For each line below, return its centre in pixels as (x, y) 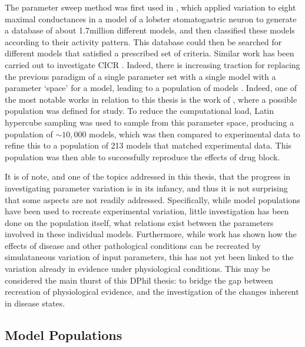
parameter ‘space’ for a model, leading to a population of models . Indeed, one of (151, 88)
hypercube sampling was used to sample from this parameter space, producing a (150, 122)
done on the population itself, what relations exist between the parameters (139, 222)
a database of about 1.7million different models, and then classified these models (150, 30)
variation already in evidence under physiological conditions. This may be (137, 269)
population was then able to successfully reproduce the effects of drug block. (142, 156)
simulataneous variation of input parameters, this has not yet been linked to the (149, 257)
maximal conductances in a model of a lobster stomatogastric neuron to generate (151, 18)
